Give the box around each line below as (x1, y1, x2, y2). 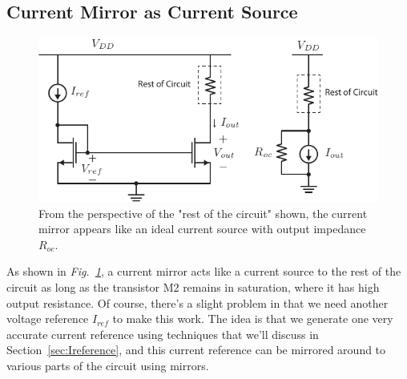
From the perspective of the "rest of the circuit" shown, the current (38, 204, 368, 221)
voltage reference (6, 310, 89, 327)
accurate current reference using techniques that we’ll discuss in (6, 325, 319, 342)
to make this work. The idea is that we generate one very (112, 310, 393, 327)
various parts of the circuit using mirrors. (6, 357, 209, 373)
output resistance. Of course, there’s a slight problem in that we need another (6, 294, 389, 311)
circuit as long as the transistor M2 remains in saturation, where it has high (6, 278, 380, 295)
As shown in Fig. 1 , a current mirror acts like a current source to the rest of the (6, 263, 401, 280)
